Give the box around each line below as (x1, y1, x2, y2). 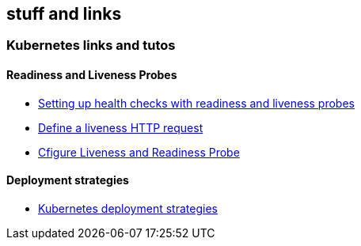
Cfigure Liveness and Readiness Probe (38, 145, 240, 159)
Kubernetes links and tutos (6, 37, 176, 54)
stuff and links (6, 4, 122, 24)
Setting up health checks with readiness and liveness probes (38, 96, 355, 110)
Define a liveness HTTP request (38, 120, 203, 134)
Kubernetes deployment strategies (38, 201, 218, 215)
